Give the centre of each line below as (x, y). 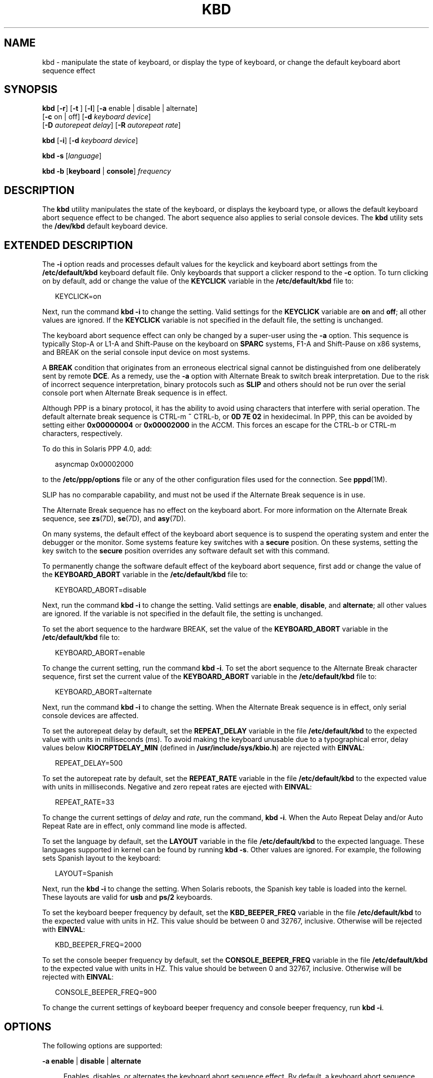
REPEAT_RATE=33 (85, 802)
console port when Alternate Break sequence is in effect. (135, 393)
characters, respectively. (82, 434)
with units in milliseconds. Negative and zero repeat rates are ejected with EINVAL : (177, 787)
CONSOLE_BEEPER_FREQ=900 (106, 992)
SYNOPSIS (31, 90)
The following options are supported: (102, 1045)
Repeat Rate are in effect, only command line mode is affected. (145, 826)
